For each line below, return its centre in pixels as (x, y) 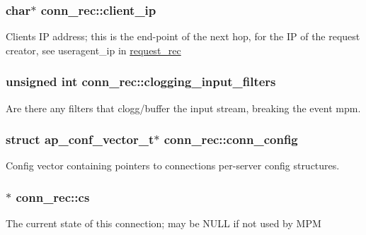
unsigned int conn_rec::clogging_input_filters (141, 82)
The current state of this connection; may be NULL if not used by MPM (164, 223)
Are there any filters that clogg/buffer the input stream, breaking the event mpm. (183, 108)
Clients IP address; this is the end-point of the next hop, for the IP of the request (183, 36)
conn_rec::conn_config (231, 139)
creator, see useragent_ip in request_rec (93, 50)
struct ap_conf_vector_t (80, 139)
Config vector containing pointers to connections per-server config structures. (173, 165)
